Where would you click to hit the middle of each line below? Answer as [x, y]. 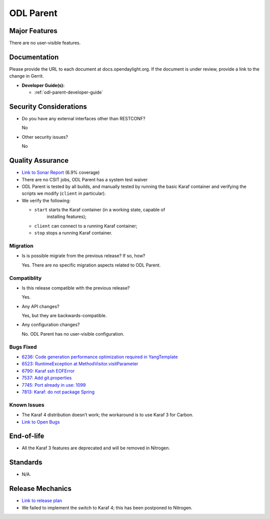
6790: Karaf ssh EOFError [48, 371]
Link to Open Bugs [41, 422]
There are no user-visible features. [45, 43]
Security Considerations [48, 106]
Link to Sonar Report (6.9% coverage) [61, 172]
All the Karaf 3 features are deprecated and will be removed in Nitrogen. [96, 448]
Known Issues [27, 405]
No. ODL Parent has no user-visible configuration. [73, 334]
